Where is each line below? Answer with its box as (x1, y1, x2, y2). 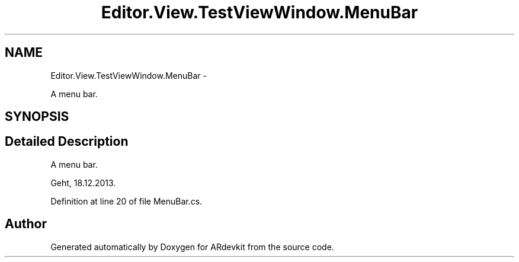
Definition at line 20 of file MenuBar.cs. (50, 196, 203, 206)
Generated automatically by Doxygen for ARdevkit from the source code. (50, 241, 334, 252)
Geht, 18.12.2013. (50, 177, 116, 188)
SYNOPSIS (5, 109, 69, 124)
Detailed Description (5, 134, 129, 149)
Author (5, 216, 47, 232)
